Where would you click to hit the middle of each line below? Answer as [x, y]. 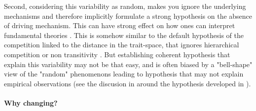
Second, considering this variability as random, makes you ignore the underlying [125, 6]
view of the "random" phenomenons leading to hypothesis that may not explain [124, 74]
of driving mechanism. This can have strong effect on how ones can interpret [120, 25]
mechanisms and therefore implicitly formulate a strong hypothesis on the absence [128, 16]
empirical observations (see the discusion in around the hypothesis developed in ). [128, 83]
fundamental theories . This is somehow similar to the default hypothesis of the [124, 35]
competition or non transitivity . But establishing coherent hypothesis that [117, 54]
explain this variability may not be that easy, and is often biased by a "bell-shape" [128, 64]
